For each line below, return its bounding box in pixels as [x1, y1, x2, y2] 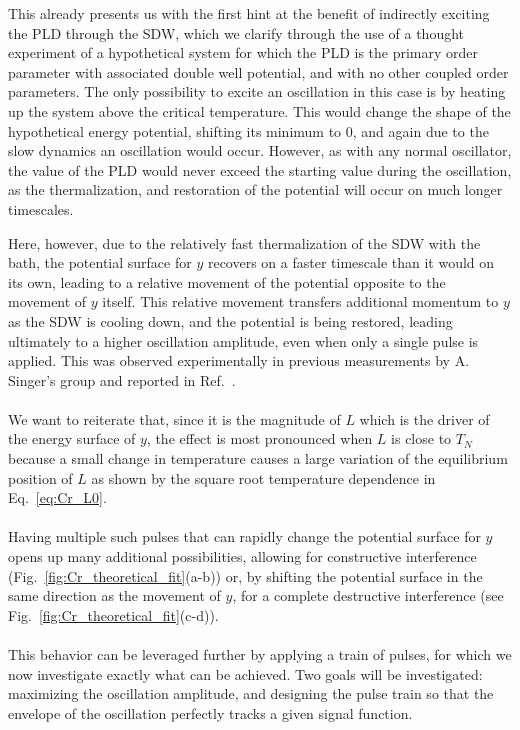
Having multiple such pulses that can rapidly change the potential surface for [8, 526, 481, 547]
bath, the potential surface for [8, 252, 192, 273]
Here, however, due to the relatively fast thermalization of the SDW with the [8, 232, 481, 253]
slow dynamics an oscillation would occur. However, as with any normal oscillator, [8, 140, 512, 161]
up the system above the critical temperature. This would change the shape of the [8, 100, 511, 121]
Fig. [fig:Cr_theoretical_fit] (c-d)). [8, 604, 219, 625]
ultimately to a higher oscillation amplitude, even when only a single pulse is [8, 330, 479, 351]
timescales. [8, 198, 74, 219]
